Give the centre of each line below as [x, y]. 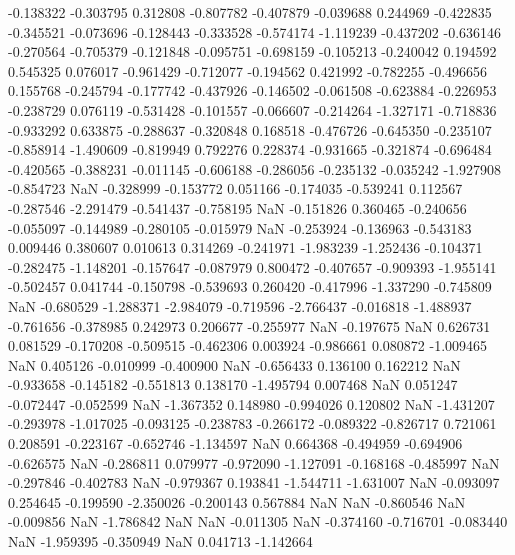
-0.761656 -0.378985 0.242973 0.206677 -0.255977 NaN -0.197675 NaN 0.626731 [249, 325]
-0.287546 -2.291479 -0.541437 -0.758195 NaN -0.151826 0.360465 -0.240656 [237, 207]
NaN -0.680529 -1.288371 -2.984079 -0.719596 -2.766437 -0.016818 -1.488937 [240, 305]
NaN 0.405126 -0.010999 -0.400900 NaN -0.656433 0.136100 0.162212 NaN [234, 364]
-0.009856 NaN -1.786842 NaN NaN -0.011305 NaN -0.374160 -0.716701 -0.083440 [258, 521]
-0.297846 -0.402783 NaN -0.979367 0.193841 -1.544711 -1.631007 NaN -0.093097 [254, 482]
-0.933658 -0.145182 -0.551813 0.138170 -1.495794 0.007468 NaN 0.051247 [233, 384]
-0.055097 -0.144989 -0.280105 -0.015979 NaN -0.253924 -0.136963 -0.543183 [240, 227]
